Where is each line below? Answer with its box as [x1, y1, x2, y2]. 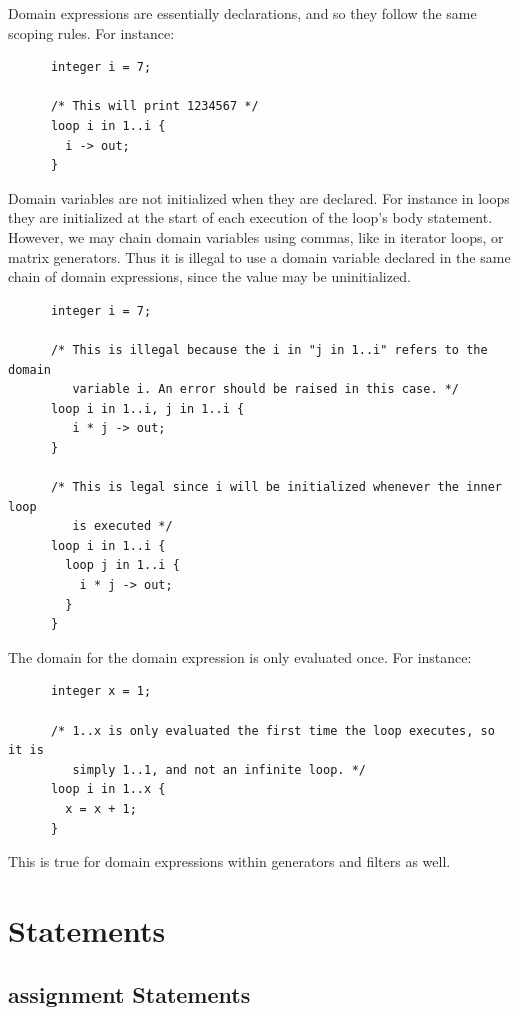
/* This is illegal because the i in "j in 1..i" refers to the [50, 342, 488, 357]
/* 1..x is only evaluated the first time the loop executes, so [50, 723, 495, 738]
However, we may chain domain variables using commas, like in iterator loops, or [8, 226, 504, 247]
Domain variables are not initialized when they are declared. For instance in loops [8, 187, 510, 208]
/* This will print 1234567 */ [50, 99, 259, 114]
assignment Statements [8, 978, 251, 1009]
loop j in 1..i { [65, 558, 180, 573]
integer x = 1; [50, 684, 152, 699]
